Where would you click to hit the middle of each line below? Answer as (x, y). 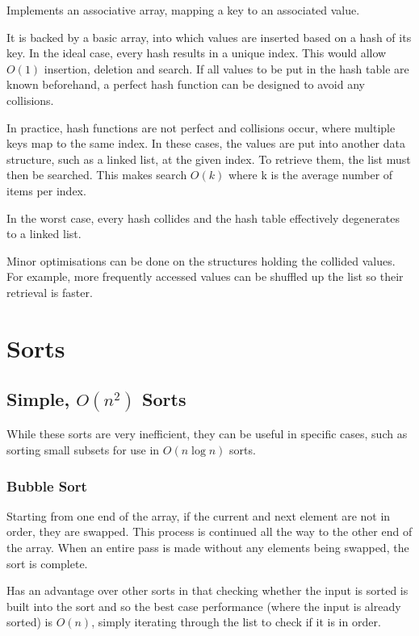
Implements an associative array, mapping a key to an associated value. (183, 10)
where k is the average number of (310, 175)
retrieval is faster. (50, 292)
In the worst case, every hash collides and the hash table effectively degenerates (203, 218)
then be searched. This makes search (97, 175)
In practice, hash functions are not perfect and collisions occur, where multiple (201, 127)
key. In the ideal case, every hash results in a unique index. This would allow (197, 53)
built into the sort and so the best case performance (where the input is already (204, 606)
